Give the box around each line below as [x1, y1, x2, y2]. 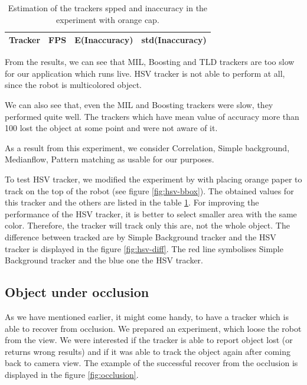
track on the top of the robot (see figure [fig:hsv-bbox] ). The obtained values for [5, 184, 294, 197]
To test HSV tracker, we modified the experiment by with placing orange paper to [5, 173, 302, 185]
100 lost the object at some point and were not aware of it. [5, 122, 218, 134]
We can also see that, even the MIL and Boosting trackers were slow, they [5, 99, 273, 111]
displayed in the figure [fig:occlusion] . [5, 368, 139, 380]
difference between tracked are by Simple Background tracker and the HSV [5, 231, 276, 243]
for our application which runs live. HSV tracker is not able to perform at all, [5, 67, 285, 79]
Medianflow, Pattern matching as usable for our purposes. [5, 153, 214, 165]
